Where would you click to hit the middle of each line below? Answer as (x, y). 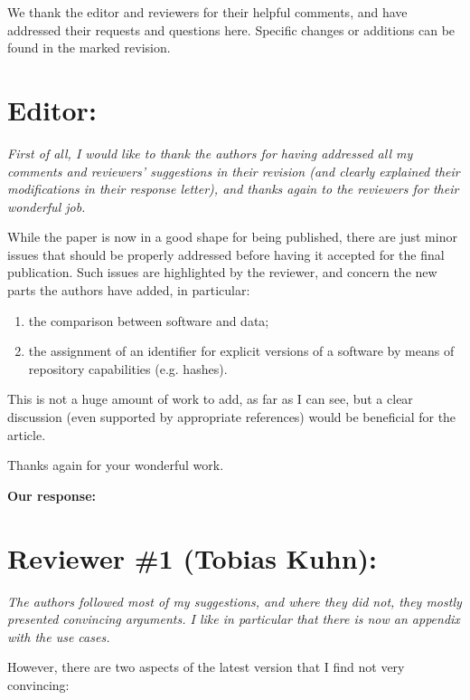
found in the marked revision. (89, 48)
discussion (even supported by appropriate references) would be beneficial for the (232, 417)
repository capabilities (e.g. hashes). (128, 368)
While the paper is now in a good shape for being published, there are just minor (232, 237)
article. (27, 434)
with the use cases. (59, 636)
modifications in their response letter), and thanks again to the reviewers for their (233, 189)
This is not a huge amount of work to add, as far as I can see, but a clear (210, 399)
